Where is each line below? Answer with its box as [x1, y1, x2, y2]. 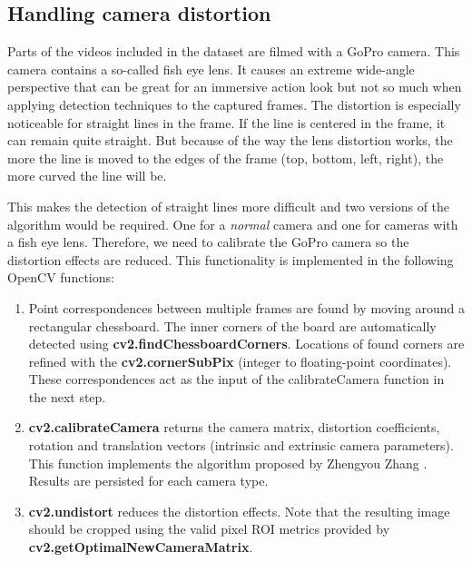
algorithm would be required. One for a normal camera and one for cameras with [7, 214, 458, 233]
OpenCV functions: [7, 268, 114, 287]
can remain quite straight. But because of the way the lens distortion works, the [7, 131, 453, 150]
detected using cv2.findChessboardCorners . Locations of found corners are [28, 334, 465, 353]
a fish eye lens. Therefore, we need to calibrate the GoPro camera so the [7, 232, 409, 251]
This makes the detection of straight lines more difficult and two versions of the [7, 196, 450, 215]
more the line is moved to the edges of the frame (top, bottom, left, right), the [7, 148, 444, 167]
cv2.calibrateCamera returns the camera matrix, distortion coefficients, [28, 418, 440, 437]
